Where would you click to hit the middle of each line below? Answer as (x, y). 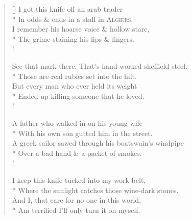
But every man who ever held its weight (75, 86)
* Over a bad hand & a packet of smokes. (77, 153)
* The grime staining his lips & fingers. (73, 38)
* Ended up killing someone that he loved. (78, 95)
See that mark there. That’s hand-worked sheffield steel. (100, 65)
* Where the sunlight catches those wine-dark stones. (95, 190)
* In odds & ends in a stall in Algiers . (73, 19)
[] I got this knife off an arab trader (67, 9)
